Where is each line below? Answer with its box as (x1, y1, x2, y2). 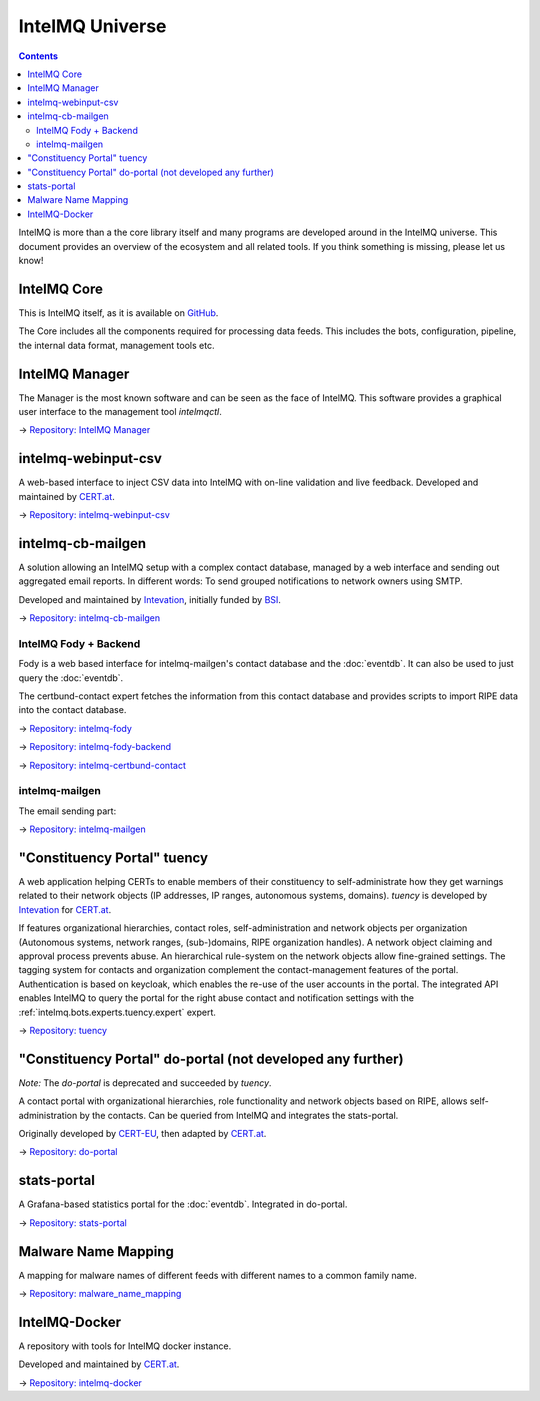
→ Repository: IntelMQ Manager (18, 424, 151, 436)
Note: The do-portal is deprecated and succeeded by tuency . (18, 1076, 272, 1089)
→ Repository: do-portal (18, 1146, 118, 1158)
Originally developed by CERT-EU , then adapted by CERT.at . (18, 1128, 267, 1140)
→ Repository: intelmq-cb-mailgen (18, 612, 161, 624)
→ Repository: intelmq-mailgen (18, 823, 147, 835)
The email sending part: (18, 805, 117, 817)
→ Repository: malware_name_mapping (18, 1288, 182, 1300)
